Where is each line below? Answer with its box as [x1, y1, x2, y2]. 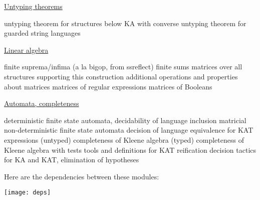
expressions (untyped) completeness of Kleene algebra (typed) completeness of [4, 134, 244, 145]
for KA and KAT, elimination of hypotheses [4, 154, 139, 165]
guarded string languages [4, 28, 81, 38]
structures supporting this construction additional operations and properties [4, 71, 238, 81]
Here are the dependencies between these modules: [4, 171, 159, 181]
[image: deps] [4, 189, 51, 196]
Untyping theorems [4, 1, 63, 11]
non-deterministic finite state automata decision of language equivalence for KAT [4, 125, 253, 135]
